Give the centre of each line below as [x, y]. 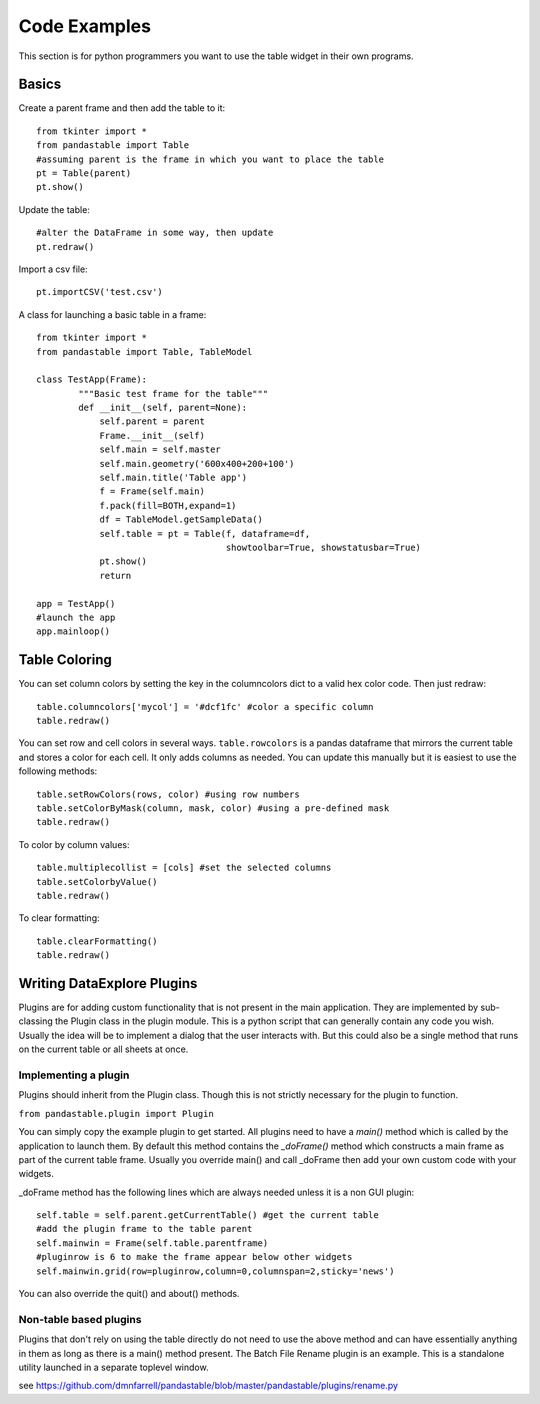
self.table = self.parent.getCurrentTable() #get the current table [207, 1215]
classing [36, 1021]
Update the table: [54, 209]
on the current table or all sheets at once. [103, 1049]
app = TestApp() [76, 603]
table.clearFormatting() [97, 941]
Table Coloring [65, 660]
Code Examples [85, 26]
